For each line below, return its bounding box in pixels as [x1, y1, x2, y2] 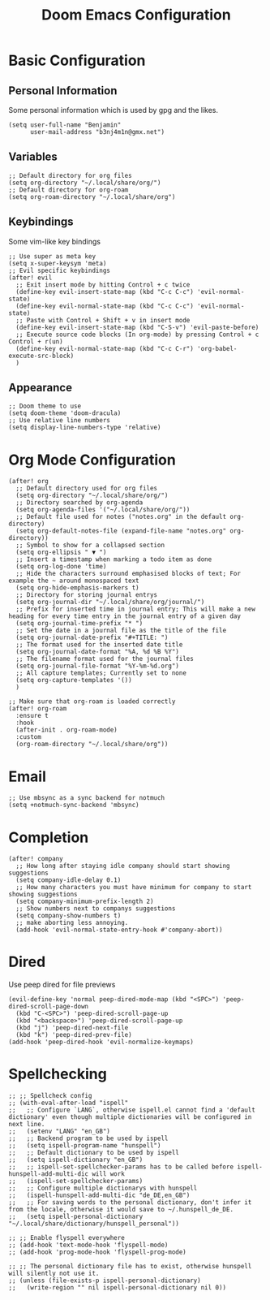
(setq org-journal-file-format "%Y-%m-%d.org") [15, 662, 180, 671]
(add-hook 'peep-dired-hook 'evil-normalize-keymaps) [8, 1038, 195, 1047]
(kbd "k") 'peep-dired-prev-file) [15, 1031, 132, 1039]
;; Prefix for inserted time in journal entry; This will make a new [15, 605, 255, 614]
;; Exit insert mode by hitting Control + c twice [15, 280, 191, 289]
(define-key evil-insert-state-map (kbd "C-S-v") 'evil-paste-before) [15, 323, 259, 331]
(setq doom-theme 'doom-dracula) [8, 409, 122, 417]
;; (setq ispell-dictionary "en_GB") [8, 1155, 144, 1164]
